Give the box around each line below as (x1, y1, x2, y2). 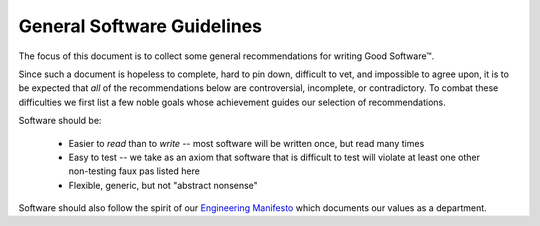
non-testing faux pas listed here (68, 165, 200, 177)
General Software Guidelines (18, 15, 263, 37)
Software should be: (18, 115, 102, 127)
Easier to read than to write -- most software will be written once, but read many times (68, 137, 425, 149)
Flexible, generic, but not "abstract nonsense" (68, 179, 259, 191)
